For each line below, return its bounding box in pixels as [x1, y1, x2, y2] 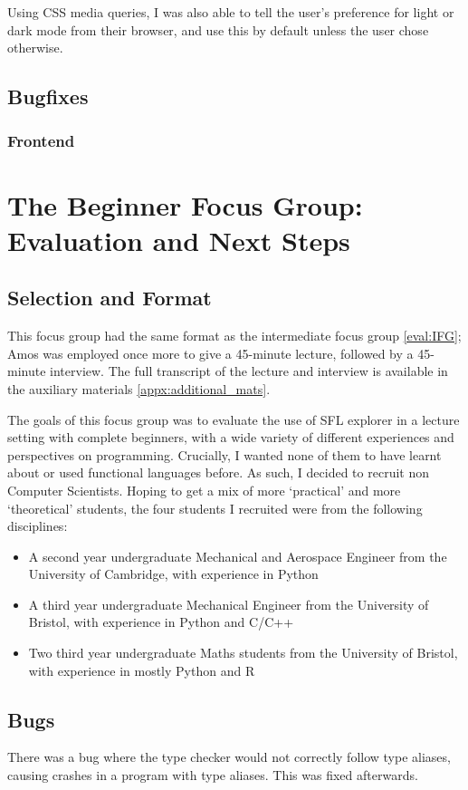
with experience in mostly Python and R [28, 660, 255, 679]
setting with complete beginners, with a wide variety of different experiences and [7, 428, 454, 447]
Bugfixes [7, 82, 89, 111]
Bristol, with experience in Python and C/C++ [28, 612, 294, 631]
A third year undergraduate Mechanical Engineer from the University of [28, 594, 429, 613]
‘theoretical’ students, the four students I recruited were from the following [7, 498, 423, 517]
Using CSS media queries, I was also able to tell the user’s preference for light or [7, 3, 454, 21]
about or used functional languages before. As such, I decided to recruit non [7, 463, 429, 482]
